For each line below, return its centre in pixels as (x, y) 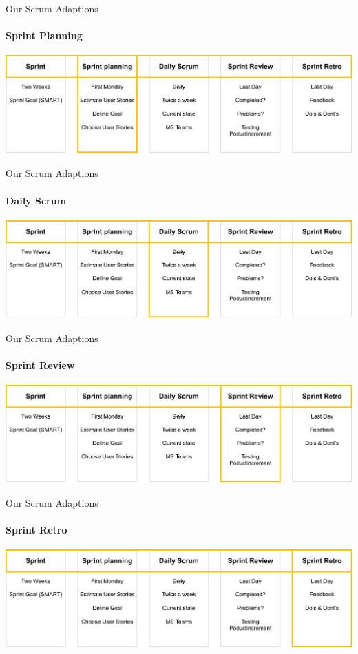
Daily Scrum (36, 200)
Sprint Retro (36, 530)
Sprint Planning (44, 35)
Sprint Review (40, 365)
